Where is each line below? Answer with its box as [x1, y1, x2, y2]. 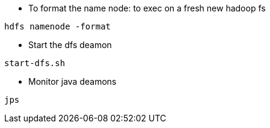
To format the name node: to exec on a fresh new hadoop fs [28, 3, 266, 13]
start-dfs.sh [4, 58, 66, 68]
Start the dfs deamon [28, 40, 112, 50]
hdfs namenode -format [4, 22, 111, 31]
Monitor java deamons [28, 76, 117, 87]
